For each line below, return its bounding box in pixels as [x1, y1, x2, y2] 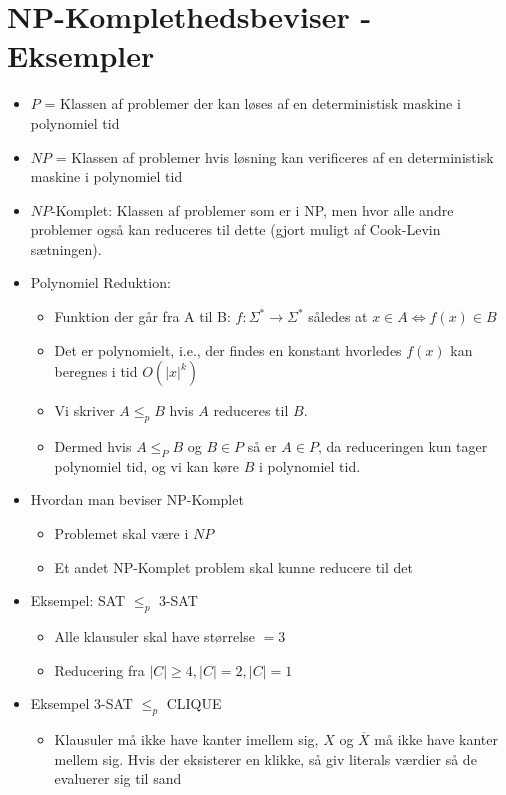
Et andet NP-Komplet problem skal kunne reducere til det [54, 556, 413, 577]
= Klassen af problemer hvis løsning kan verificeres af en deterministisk [55, 146, 494, 167]
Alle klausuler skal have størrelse [54, 626, 255, 647]
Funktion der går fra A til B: [54, 306, 231, 327]
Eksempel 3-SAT [30, 693, 133, 714]
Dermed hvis [54, 436, 132, 457]
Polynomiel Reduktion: [30, 272, 171, 293]
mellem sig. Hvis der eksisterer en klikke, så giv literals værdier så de [54, 748, 477, 769]
